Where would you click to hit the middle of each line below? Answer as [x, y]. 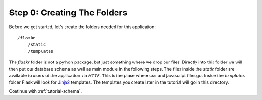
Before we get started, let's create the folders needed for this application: [82, 27]
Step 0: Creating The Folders [68, 12]
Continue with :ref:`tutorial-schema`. [45, 91]
